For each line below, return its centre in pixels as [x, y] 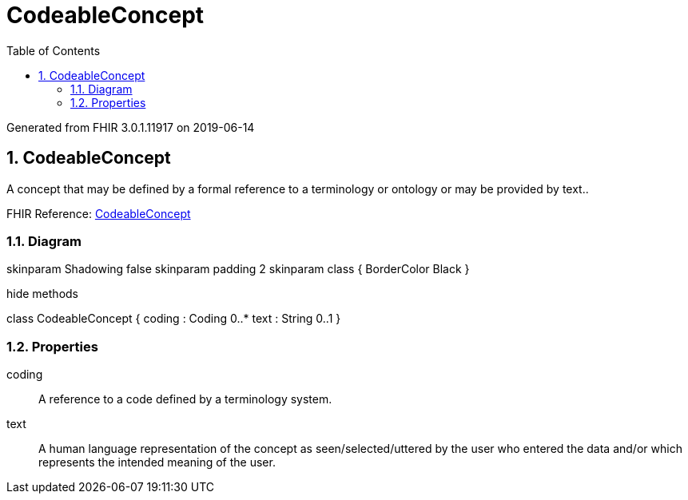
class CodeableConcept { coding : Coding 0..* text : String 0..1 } [174, 319]
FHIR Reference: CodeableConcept [99, 213]
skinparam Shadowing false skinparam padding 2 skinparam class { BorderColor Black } [238, 269]
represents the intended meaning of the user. [157, 462]
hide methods [42, 294]
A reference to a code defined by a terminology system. [185, 399]
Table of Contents [54, 50]
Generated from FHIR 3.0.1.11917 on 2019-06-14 [131, 127]
